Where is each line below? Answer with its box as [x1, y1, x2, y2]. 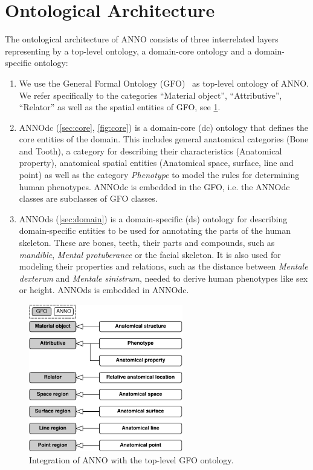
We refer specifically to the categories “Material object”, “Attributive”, [19, 88, 282, 101]
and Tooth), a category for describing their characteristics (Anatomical [19, 144, 282, 157]
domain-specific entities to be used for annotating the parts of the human [19, 224, 291, 237]
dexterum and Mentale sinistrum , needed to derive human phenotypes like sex [19, 271, 308, 284]
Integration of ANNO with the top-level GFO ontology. [29, 453, 234, 466]
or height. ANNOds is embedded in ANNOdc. [19, 283, 189, 296]
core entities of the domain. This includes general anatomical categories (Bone [19, 133, 309, 145]
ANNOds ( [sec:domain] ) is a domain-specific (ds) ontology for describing [19, 212, 288, 225]
